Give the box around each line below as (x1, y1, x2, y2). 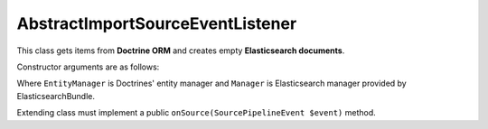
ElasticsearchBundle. (16, 90, 95, 101)
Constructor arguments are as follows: (16, 61, 160, 72)
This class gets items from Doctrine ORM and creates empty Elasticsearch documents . (16, 45, 345, 56)
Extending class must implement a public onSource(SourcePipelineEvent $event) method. (16, 107, 376, 118)
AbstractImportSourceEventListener (16, 14, 297, 33)
